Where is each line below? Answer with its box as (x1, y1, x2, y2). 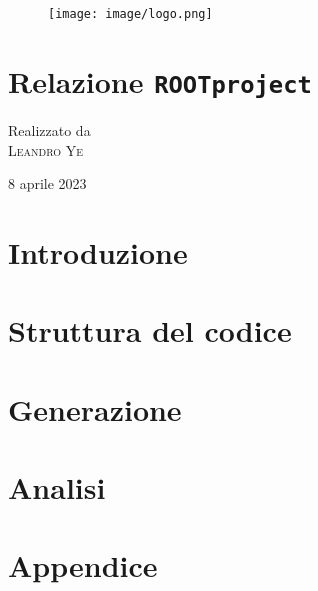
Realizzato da (8, 119, 91, 140)
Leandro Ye (8, 139, 84, 160)
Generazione (8, 388, 182, 429)
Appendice (8, 545, 158, 586)
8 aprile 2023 (8, 173, 87, 194)
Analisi (8, 467, 106, 507)
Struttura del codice (8, 310, 292, 351)
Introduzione (8, 231, 188, 272)
